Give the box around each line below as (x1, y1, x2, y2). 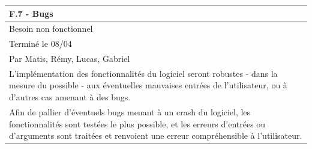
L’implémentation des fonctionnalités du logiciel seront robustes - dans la (9, 67, 278, 79)
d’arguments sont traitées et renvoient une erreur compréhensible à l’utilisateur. (9, 129, 302, 142)
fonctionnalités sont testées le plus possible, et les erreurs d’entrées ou (9, 117, 266, 130)
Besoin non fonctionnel (9, 22, 93, 35)
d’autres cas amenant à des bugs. (9, 91, 131, 103)
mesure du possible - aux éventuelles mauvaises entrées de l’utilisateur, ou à (9, 79, 287, 91)
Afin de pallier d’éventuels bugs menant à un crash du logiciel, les (9, 105, 251, 118)
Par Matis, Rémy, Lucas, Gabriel (9, 52, 130, 65)
